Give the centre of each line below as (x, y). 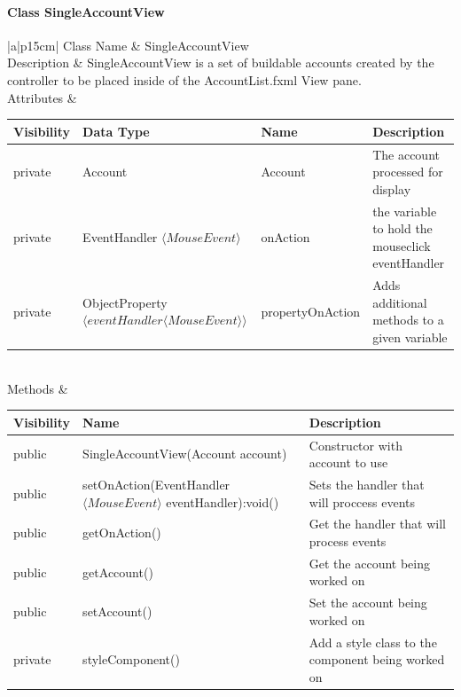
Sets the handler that (367, 485)
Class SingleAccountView (86, 11)
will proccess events (362, 501)
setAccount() (117, 611)
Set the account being (368, 603)
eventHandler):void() (223, 501)
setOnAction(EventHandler (156, 485)
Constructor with (356, 445)
